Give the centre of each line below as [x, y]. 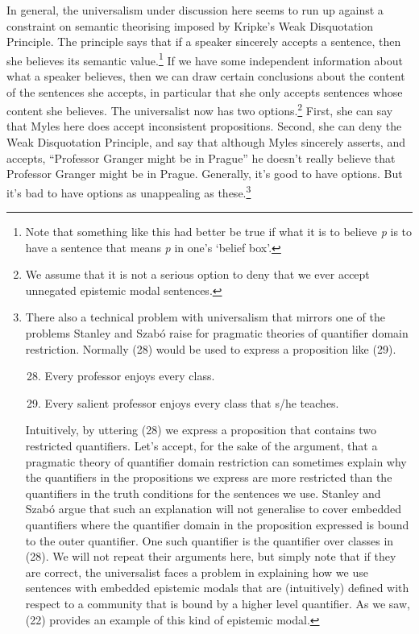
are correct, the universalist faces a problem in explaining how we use [197, 572]
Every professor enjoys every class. [130, 376]
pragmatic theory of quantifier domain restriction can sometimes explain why [216, 461]
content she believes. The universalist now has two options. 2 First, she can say [200, 109]
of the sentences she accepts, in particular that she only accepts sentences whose [205, 91]
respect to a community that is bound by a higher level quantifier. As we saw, [218, 603]
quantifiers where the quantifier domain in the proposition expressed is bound [217, 524]
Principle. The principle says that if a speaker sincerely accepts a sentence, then [204, 41]
